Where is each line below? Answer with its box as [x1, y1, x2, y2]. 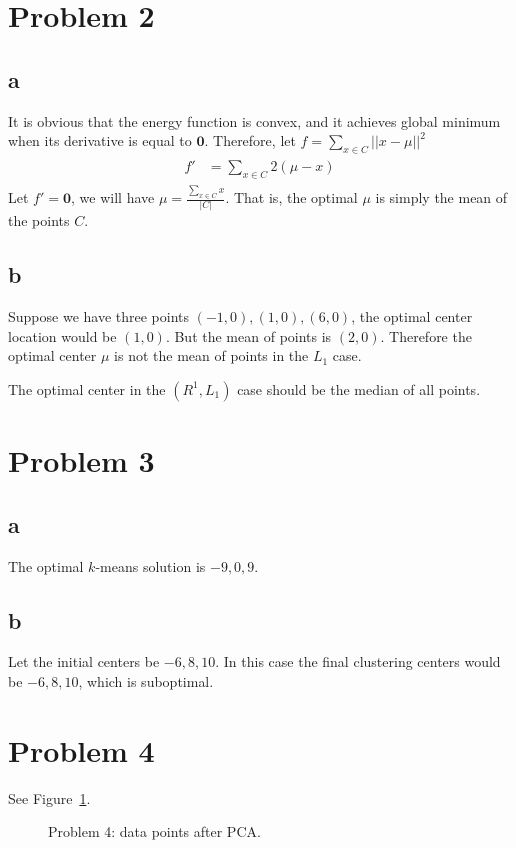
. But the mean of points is [165, 325, 332, 346]
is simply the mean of [375, 187, 508, 208]
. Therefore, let [204, 130, 296, 151]
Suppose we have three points [8, 306, 190, 327]
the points [8, 210, 70, 231]
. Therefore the [380, 325, 472, 346]
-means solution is [95, 555, 206, 576]
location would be [8, 325, 117, 346]
